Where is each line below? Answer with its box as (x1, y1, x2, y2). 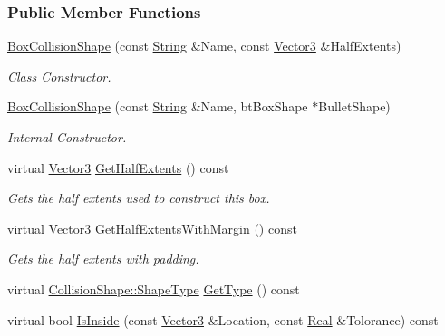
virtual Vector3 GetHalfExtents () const (7, 158, 229, 177)
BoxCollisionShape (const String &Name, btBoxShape (7, 97, 308, 116)
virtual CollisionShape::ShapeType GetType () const (7, 279, 300, 298)
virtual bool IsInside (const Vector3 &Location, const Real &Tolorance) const (7, 310, 439, 329)
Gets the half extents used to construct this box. (7, 188, 270, 207)
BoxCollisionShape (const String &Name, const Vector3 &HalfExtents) (7, 36, 401, 55)
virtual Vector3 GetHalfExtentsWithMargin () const (7, 218, 297, 237)
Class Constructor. (7, 66, 111, 85)
